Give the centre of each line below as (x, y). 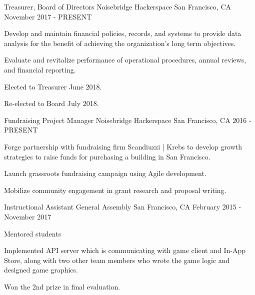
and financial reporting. (40, 69)
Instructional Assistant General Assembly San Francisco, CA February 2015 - (123, 207)
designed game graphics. (41, 270)
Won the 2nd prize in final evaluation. (62, 286)
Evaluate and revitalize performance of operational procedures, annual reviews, (125, 60)
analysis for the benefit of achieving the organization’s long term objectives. (120, 43)
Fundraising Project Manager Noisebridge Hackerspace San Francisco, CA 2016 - (128, 120)
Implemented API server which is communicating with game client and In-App (125, 250)
